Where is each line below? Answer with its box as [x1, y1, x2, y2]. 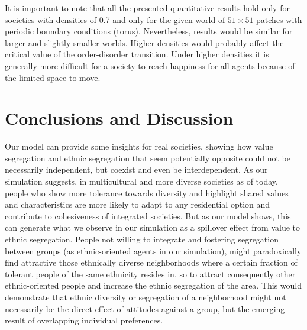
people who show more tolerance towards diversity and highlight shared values [5, 186, 289, 199]
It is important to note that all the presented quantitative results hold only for [5, 2, 290, 14]
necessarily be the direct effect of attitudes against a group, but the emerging [5, 302, 285, 315]
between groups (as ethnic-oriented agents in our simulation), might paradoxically [5, 244, 302, 257]
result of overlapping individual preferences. [5, 314, 163, 326]
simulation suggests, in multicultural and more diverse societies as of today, [5, 175, 278, 187]
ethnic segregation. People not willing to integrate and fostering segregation [5, 233, 279, 245]
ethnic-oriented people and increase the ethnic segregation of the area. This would [5, 279, 302, 292]
